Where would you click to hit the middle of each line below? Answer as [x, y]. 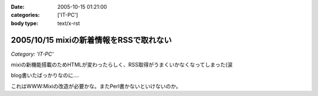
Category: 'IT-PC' [32, 54]
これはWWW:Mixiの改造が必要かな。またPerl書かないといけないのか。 [96, 86]
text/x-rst [69, 23]
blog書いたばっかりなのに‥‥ [45, 76]
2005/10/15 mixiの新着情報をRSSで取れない [91, 40]
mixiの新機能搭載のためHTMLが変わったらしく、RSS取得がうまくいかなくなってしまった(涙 [122, 65]
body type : [24, 23]
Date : [18, 7]
